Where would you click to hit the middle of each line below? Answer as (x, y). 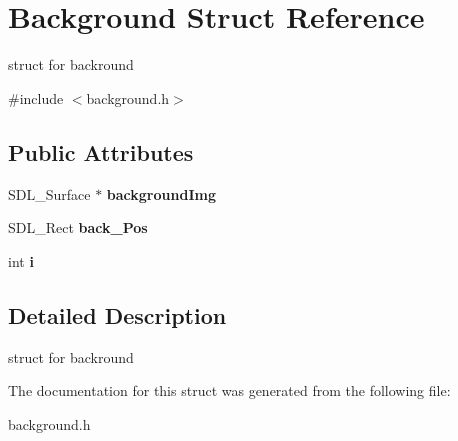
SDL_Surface (49, 193)
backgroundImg (161, 193)
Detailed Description (117, 314)
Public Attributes (101, 151)
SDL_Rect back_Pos (78, 227)
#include (36, 97)
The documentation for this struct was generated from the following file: (229, 390)
